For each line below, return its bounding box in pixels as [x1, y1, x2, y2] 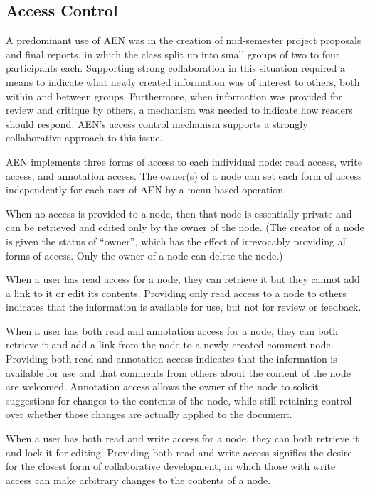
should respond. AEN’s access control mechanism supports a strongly [6, 116, 308, 131]
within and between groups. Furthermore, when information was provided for [6, 88, 342, 103]
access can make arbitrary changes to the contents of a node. [6, 472, 271, 487]
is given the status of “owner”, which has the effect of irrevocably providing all [6, 233, 349, 248]
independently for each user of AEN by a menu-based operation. [6, 182, 287, 197]
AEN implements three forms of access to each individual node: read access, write [6, 154, 362, 169]
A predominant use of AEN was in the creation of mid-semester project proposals [6, 33, 361, 48]
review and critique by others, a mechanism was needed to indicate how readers [6, 102, 353, 117]
